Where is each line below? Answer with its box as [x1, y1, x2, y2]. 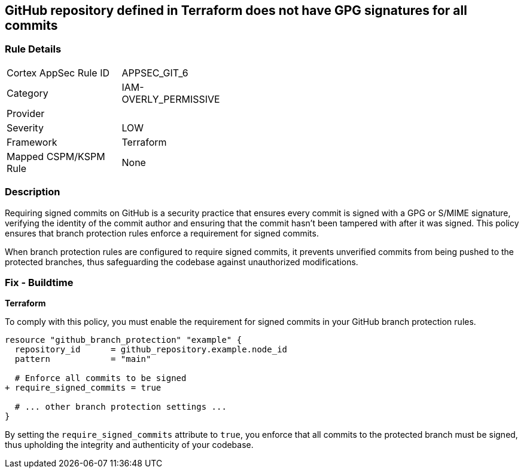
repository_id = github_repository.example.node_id [14, 345, 288, 355]
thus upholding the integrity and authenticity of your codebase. [5, 440, 254, 450]
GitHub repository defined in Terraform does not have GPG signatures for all [5, 3, 467, 18]
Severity [7, 121, 44, 134]
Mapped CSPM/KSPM [7, 150, 105, 162]
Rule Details [5, 43, 62, 56]
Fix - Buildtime [5, 276, 74, 288]
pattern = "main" [14, 354, 151, 364]
